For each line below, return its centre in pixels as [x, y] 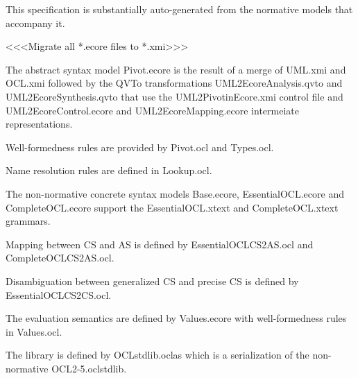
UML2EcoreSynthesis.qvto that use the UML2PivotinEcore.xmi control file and [174, 96]
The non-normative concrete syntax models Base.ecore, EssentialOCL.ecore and [175, 193]
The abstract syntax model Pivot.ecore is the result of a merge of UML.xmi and [176, 69]
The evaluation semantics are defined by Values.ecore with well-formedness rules [176, 318]
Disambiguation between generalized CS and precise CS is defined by [152, 281]
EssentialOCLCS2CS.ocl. [59, 294]
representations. [39, 124]
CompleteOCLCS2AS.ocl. [60, 258]
